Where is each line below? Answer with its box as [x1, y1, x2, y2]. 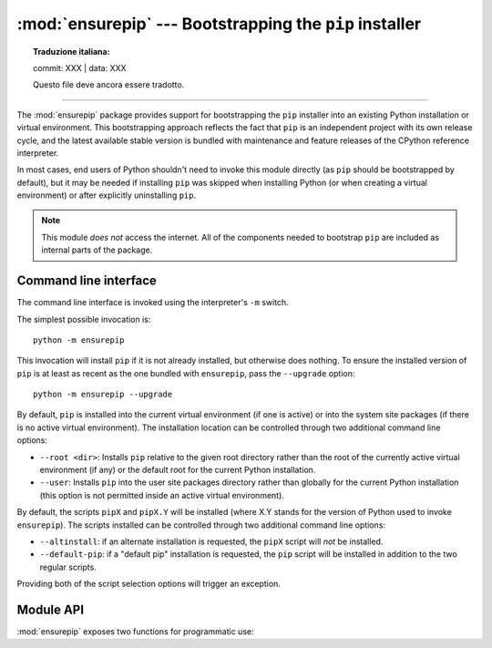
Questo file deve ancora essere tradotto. [33, 79, 185, 90]
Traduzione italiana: [33, 46, 110, 57]
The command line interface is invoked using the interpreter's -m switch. [16, 297, 289, 308]
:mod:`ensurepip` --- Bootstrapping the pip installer [16, 14, 422, 34]
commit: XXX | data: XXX [33, 62, 127, 73]
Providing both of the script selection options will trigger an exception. [16, 579, 282, 590]
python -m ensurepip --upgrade [33, 389, 173, 400]
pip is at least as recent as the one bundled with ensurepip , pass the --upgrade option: [16, 367, 355, 378]
